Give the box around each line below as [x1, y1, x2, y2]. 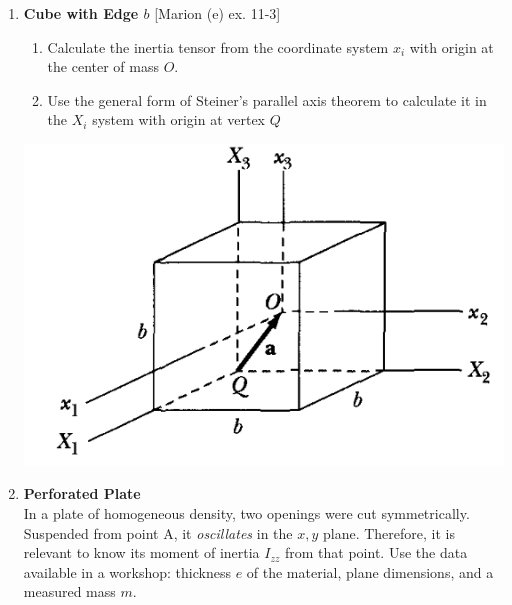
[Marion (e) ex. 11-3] [154, 3, 281, 23]
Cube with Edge [23, 3, 139, 23]
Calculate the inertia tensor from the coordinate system [47, 36, 389, 57]
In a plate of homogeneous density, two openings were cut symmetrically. [23, 503, 470, 524]
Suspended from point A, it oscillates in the [23, 522, 293, 543]
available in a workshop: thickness [23, 561, 231, 582]
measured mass [23, 581, 116, 602]
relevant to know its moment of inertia [23, 542, 260, 563]
